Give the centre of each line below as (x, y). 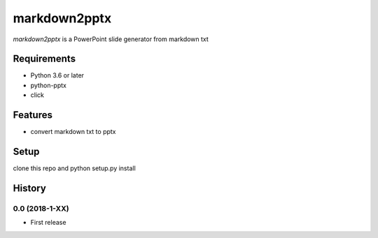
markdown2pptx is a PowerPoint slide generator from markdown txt (111, 39)
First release (48, 223)
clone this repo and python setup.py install (74, 168)
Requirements (44, 59)
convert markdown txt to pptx (73, 132)
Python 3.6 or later (57, 75)
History (30, 188)
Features (33, 115)
